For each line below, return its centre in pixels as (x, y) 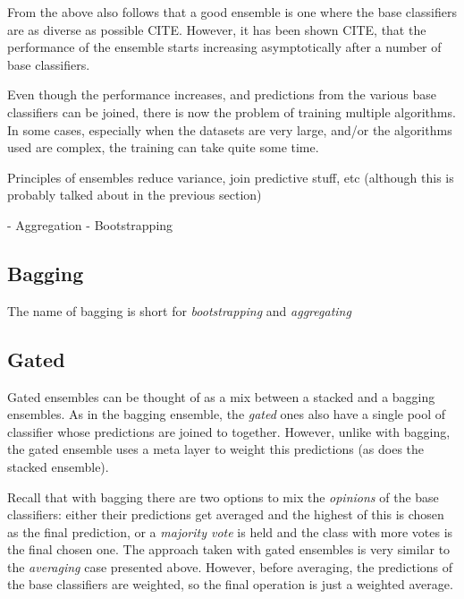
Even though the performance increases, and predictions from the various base (222, 94)
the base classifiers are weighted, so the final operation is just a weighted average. (230, 584)
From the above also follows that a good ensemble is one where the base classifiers (232, 12)
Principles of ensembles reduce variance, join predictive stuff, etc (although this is (231, 177)
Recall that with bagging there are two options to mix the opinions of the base (223, 496)
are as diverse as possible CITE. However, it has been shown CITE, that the (217, 29)
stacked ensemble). (58, 466)
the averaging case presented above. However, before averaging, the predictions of (230, 566)
